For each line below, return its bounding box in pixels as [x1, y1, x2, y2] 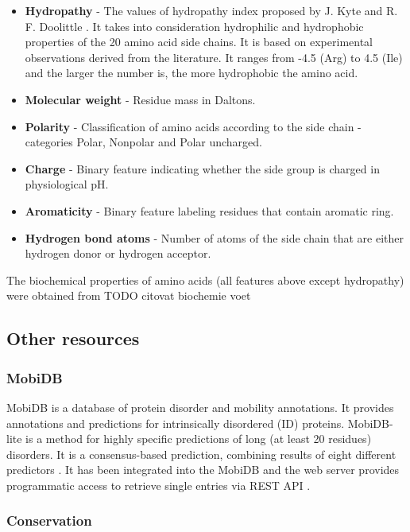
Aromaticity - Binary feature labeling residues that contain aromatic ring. [25, 202, 394, 219]
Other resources [6, 326, 140, 351]
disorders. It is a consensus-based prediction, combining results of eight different [6, 445, 396, 462]
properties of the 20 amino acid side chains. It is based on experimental [25, 33, 373, 50]
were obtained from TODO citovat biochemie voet [6, 287, 251, 304]
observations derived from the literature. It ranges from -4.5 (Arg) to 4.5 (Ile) [25, 49, 403, 65]
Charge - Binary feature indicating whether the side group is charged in [25, 160, 380, 177]
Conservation [6, 511, 92, 530]
